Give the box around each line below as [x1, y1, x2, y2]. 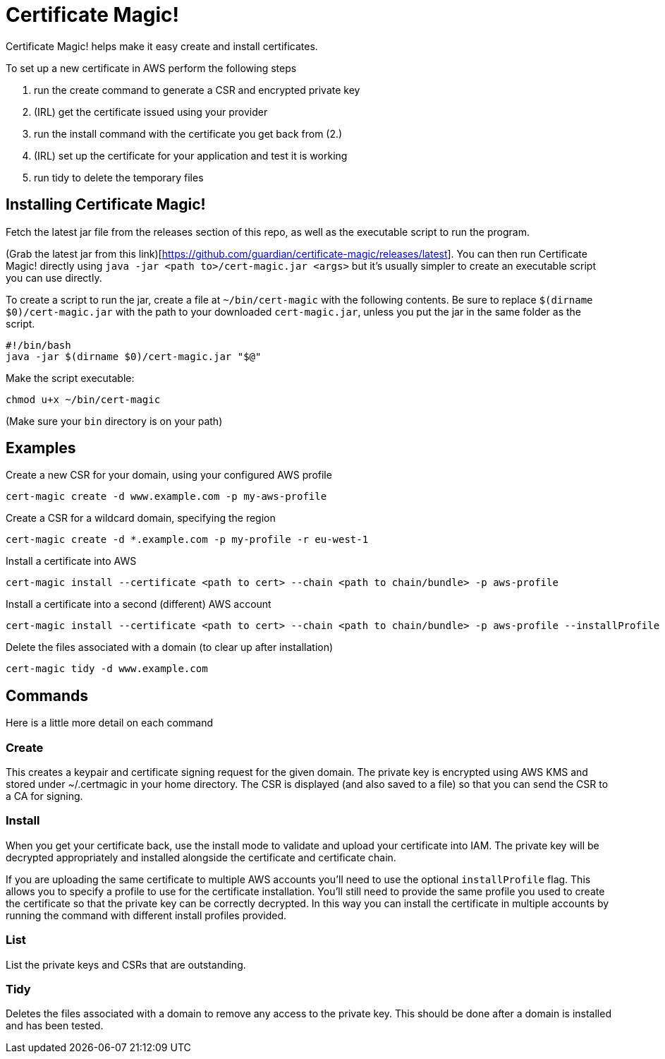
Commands [6, 686, 89, 705]
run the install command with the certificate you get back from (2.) [34, 127, 343, 140]
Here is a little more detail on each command [6, 717, 214, 729]
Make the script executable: [6, 371, 135, 384]
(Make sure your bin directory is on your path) [6, 414, 223, 427]
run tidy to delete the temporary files [34, 171, 204, 184]
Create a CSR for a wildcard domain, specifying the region [6, 512, 276, 525]
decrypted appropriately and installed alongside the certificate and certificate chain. [6, 851, 396, 863]
